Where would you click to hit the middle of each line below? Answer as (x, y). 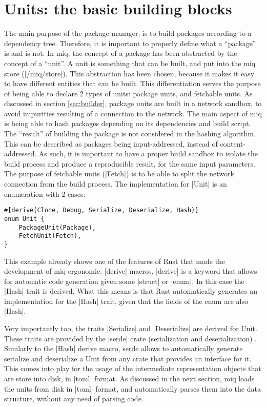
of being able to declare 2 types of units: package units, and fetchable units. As (128, 93)
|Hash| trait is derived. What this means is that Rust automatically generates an (131, 291)
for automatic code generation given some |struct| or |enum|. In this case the (124, 281)
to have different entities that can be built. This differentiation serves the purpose (132, 83)
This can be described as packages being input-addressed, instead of (111, 143)
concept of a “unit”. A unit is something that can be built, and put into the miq (130, 63)
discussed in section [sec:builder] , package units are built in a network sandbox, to (133, 103)
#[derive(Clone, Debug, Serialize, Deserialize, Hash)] (101, 210)
